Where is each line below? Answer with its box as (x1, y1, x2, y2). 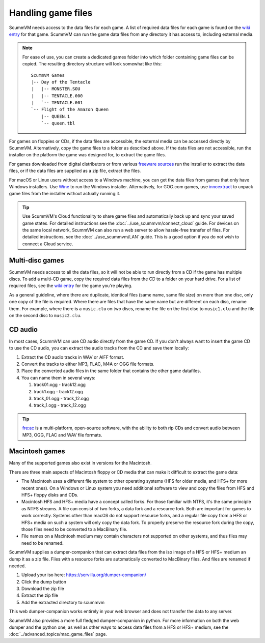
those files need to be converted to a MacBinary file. (21, 526, 128, 532)
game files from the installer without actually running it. (9, 191, 121, 197)
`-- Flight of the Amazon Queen (31, 107, 109, 113)
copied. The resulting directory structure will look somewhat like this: (22, 61, 162, 67)
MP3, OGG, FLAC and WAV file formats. (22, 432, 103, 438)
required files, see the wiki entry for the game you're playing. (9, 283, 132, 289)
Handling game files (9, 7, 93, 18)
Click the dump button (21, 579, 66, 585)
